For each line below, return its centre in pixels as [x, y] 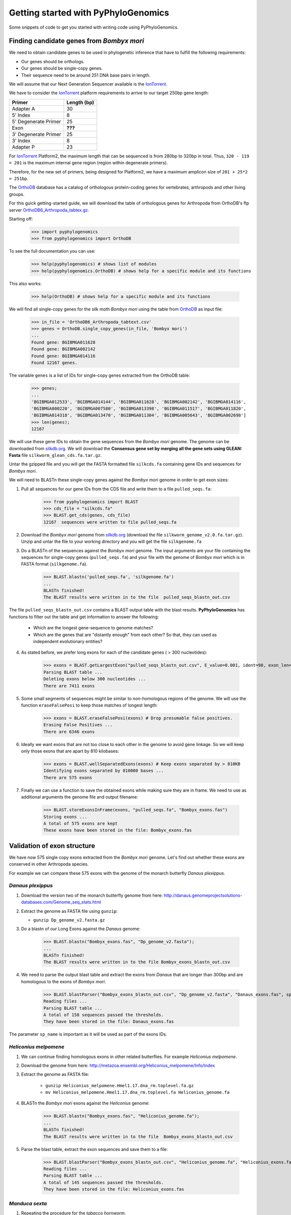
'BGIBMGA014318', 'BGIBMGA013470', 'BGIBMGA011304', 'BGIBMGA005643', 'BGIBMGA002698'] [139, 415]
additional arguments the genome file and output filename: [80, 797]
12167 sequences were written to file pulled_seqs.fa [110, 522]
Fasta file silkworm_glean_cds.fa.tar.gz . [55, 455]
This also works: [25, 283]
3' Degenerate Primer [37, 134]
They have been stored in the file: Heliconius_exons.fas [114, 1189]
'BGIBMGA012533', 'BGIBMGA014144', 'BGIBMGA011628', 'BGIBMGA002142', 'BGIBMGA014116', [139, 402]
